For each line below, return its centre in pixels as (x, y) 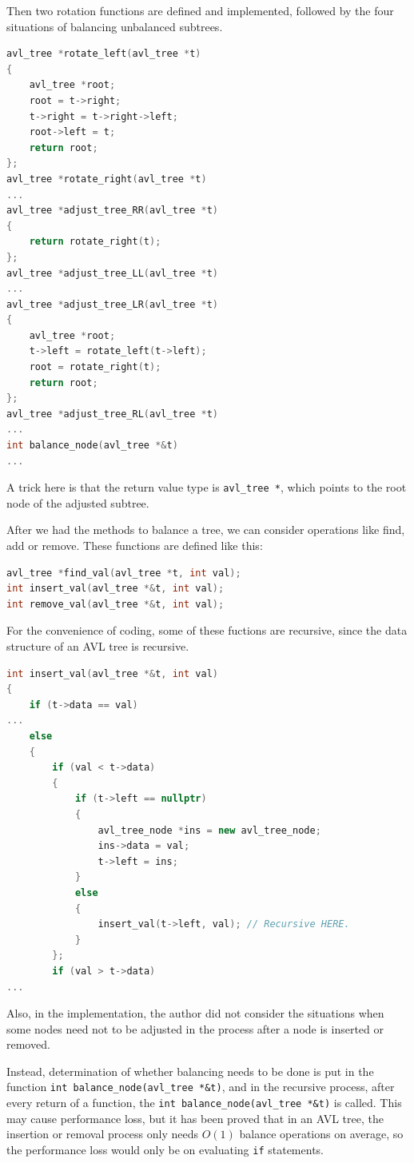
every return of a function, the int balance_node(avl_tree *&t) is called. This (204, 1103)
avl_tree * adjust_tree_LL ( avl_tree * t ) (112, 273)
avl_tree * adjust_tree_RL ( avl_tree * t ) (112, 414)
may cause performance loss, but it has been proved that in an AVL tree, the (195, 1118)
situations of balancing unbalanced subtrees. (115, 26)
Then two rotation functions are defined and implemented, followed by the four (200, 10)
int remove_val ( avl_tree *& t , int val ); (115, 604)
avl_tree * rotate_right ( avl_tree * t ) (107, 179)
